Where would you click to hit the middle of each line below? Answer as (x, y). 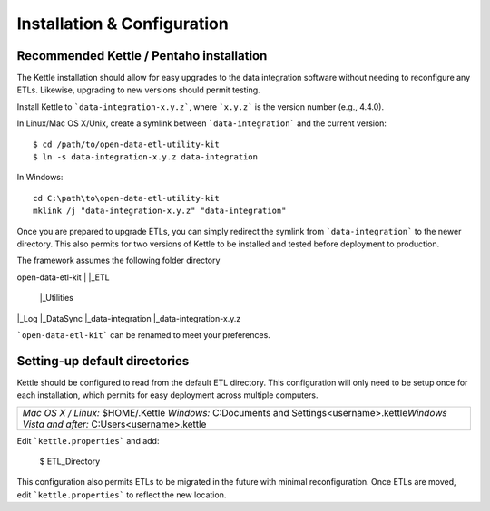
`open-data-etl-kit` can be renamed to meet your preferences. (144, 334)
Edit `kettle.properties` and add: (88, 440)
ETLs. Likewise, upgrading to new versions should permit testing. (138, 90)
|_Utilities (57, 298)
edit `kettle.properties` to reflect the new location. (122, 495)
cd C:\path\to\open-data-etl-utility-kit (126, 198)
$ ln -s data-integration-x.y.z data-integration (146, 157)
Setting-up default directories (103, 361)
